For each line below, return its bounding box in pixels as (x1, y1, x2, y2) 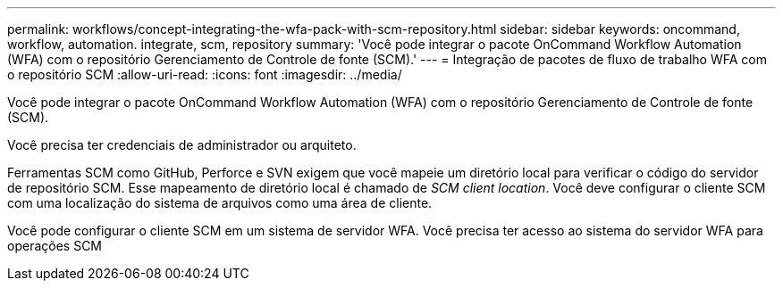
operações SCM (7, 238, 102, 253)
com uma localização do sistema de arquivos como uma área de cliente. (7, 195, 433, 210)
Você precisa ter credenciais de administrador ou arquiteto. (7, 137, 357, 152)
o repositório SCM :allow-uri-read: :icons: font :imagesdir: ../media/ (7, 67, 402, 82)
